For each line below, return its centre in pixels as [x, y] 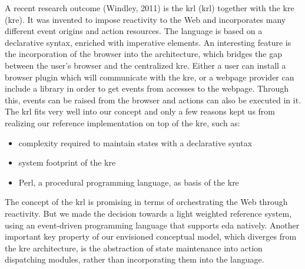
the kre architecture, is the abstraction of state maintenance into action [134, 248]
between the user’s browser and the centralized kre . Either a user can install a [145, 65]
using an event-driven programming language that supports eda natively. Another [152, 225]
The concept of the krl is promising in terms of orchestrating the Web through [146, 202]
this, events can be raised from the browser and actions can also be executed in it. [153, 100]
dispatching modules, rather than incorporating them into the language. [135, 259]
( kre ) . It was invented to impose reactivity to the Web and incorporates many [145, 19]
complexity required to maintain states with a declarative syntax [135, 142]
